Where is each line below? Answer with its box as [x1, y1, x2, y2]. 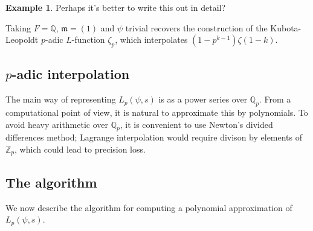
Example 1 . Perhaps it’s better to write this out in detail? [5, 1, 226, 13]
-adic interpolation [11, 65, 130, 83]
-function [71, 33, 105, 46]
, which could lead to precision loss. [15, 142, 146, 155]
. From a [259, 93, 291, 106]
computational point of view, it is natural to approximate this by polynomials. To [5, 106, 308, 118]
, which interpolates [115, 33, 188, 46]
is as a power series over [158, 93, 248, 106]
